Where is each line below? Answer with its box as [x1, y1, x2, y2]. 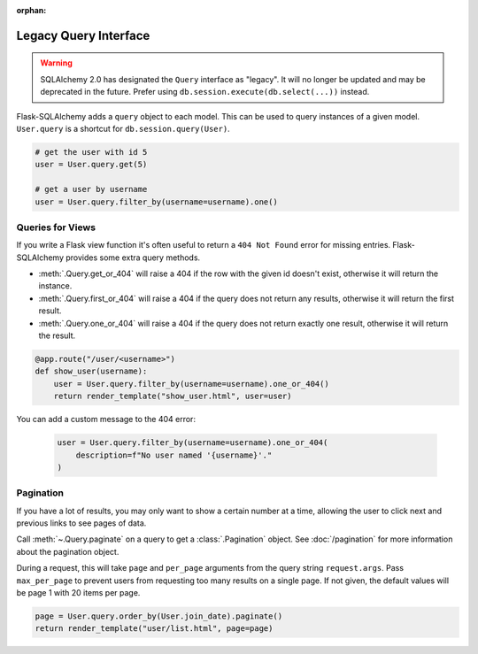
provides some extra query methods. [65, 252, 201, 263]
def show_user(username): [35, 366, 148, 376]
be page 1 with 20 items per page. [16, 587, 141, 597]
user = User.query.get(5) [35, 159, 148, 170]
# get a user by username [35, 184, 148, 195]
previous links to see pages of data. [16, 518, 147, 528]
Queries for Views [16, 221, 96, 234]
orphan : [16, 5, 47, 15]
